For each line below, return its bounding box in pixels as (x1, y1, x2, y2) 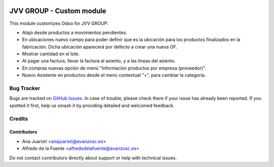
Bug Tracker (9, 85, 41, 92)
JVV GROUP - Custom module (9, 7, 107, 15)
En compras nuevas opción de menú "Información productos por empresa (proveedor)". (22, 65, 207, 71)
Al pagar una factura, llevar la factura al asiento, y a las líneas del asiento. (22, 58, 176, 64)
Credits (9, 115, 28, 122)
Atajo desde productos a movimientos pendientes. (22, 29, 127, 36)
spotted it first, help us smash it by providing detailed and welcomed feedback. (9, 102, 175, 109)
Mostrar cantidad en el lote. (22, 51, 80, 57)
